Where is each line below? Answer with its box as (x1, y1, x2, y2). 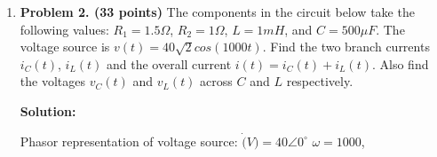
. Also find (371, 54, 429, 73)
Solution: (20, 101, 76, 120)
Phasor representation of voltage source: (20, 131, 238, 150)
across (200, 72, 233, 90)
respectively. (286, 72, 354, 90)
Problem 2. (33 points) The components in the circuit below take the (20, 3, 415, 20)
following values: (20, 20, 109, 38)
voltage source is (20, 37, 110, 56)
